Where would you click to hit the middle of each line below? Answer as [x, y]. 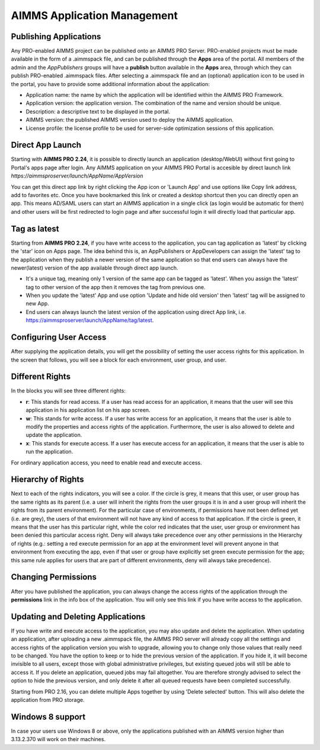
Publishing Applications [56, 37]
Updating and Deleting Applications [78, 617]
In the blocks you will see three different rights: [68, 391]
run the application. [49, 452]
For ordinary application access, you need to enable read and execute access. [107, 463]
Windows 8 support [48, 716]
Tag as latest [35, 229]
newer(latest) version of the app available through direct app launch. [95, 268]
